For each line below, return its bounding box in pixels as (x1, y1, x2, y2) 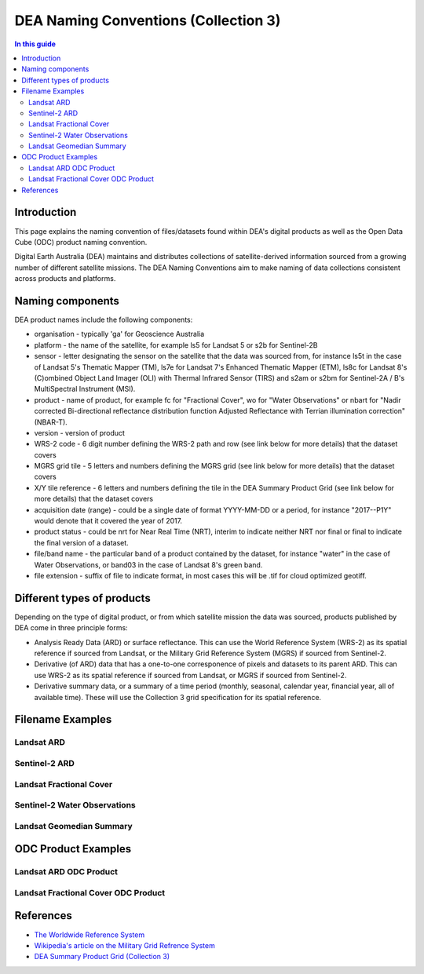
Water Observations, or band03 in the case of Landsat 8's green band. (34, 560, 263, 569)
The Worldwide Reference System (34, 930, 145, 939)
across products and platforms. (14, 274, 116, 283)
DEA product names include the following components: (14, 315, 193, 324)
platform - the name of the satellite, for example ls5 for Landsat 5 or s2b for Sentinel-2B (34, 340, 318, 349)
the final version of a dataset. (34, 538, 129, 547)
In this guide (14, 39, 57, 49)
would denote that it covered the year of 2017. (34, 516, 183, 526)
